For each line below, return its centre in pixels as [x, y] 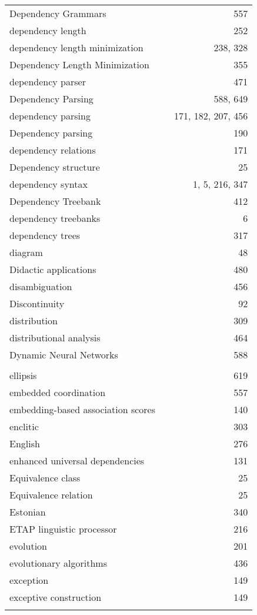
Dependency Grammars [58, 13]
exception [29, 580]
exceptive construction [56, 597]
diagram [26, 252]
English [25, 443]
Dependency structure [55, 167]
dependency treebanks [55, 218]
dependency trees [45, 235]
